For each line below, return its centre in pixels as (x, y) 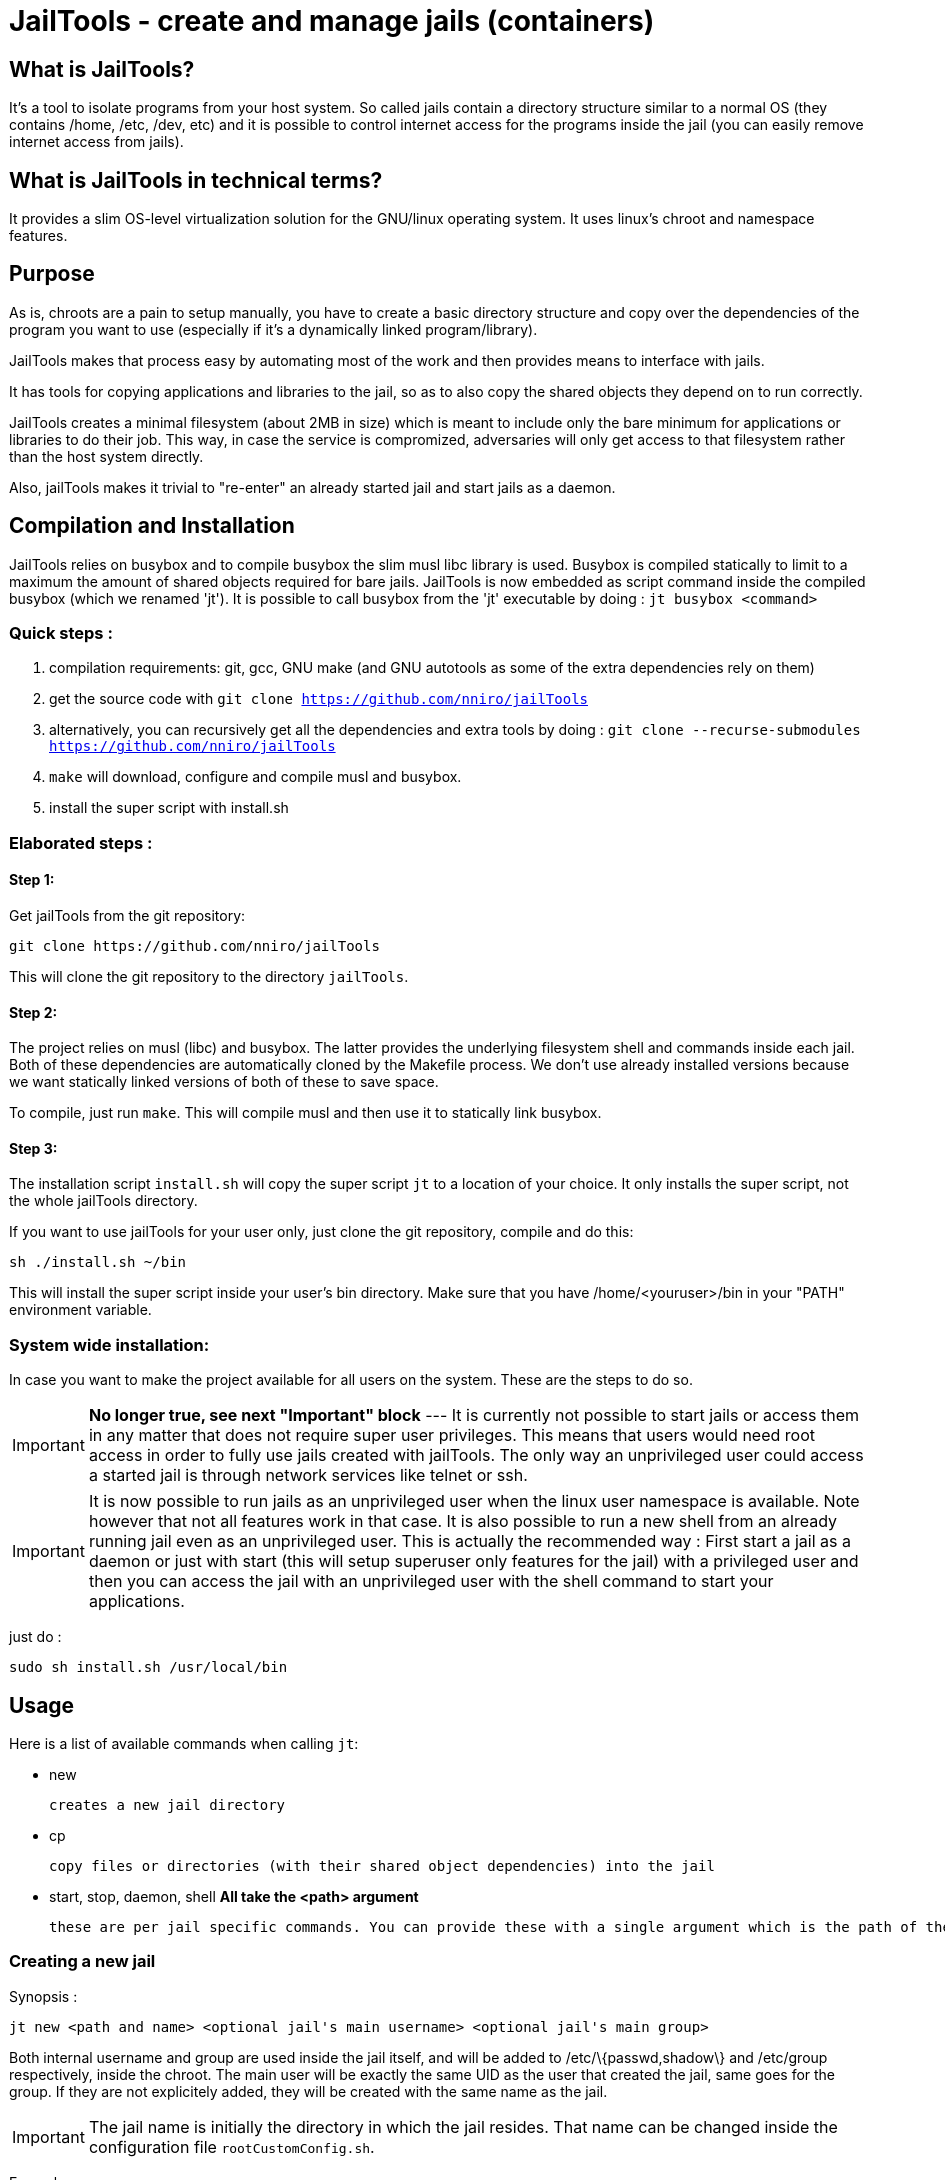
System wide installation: (109, 1344)
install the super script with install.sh (169, 808)
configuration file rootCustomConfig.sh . (231, 2146)
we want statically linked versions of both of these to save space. (224, 1082)
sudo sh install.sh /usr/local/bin (148, 1667)
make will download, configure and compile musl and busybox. (255, 777)
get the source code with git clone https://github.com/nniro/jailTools (319, 699)
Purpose (52, 274)
